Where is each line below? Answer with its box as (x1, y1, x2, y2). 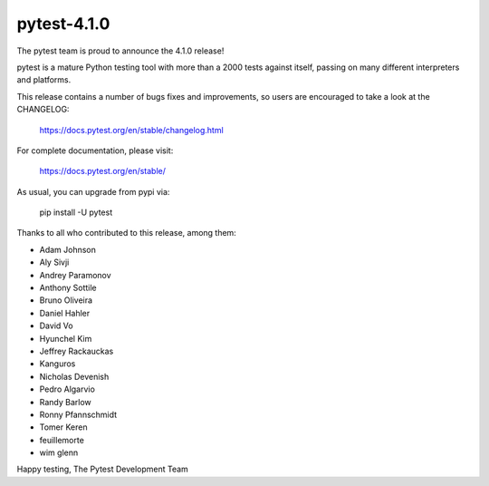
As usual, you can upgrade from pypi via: (16, 186, 170, 197)
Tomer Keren (39, 422, 88, 433)
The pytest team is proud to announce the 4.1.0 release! (16, 45, 225, 56)
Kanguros (39, 358, 76, 369)
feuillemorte (39, 434, 85, 445)
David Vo (39, 320, 73, 331)
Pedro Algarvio (39, 384, 95, 394)
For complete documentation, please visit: (16, 145, 174, 156)
